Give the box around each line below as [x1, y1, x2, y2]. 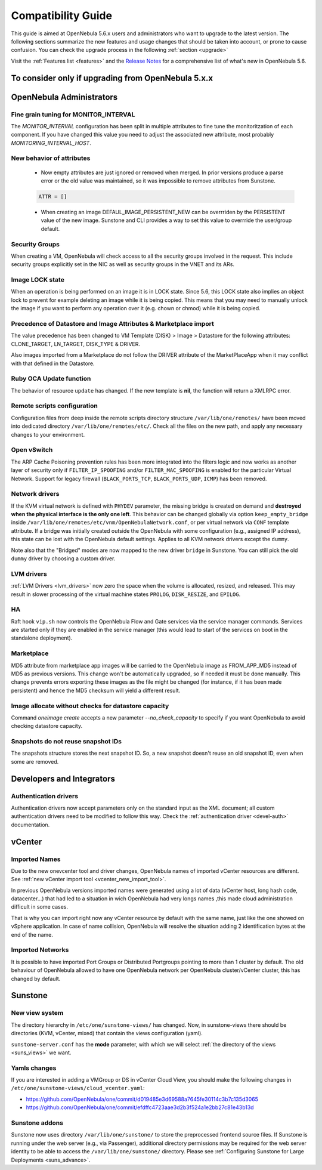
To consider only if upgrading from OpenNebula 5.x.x [11, 73, 213, 83]
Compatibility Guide [11, 9, 113, 22]
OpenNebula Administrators [11, 92, 118, 102]
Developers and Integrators [11, 773, 116, 784]
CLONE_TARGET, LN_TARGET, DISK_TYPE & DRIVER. [11, 340, 140, 347]
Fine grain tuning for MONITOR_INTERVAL [11, 110, 135, 119]
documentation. [11, 821, 50, 828]
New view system [11, 1009, 64, 1017]
